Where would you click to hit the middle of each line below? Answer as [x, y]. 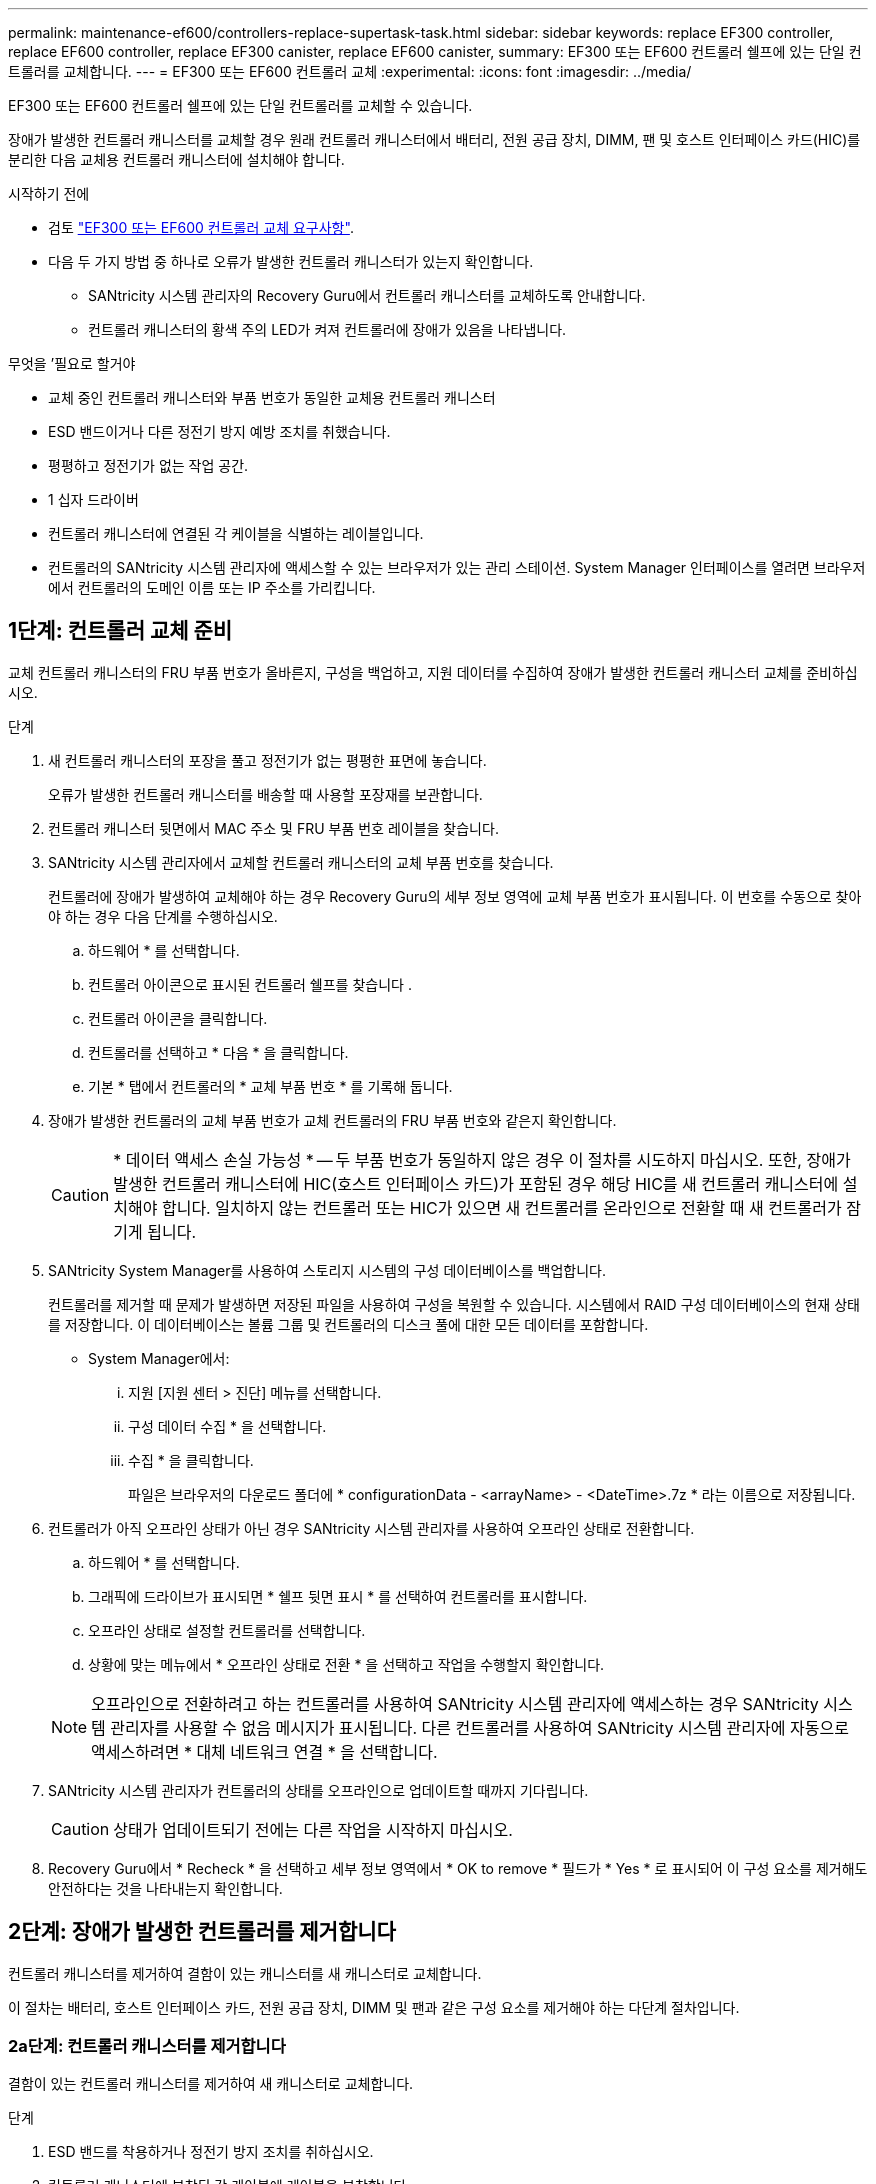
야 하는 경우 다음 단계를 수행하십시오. [163, 916]
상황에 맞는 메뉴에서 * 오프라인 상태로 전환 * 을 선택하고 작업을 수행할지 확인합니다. [346, 1664]
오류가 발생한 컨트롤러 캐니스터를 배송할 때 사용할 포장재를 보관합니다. [265, 794]
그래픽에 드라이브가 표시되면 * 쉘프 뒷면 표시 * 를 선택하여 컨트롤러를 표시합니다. [338, 1596]
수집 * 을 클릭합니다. [191, 1460]
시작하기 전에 [49, 193]
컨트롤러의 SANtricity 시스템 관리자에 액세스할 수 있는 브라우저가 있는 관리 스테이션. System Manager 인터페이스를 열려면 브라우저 [457, 567]
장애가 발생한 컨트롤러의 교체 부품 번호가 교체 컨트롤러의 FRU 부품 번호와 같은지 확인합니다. [332, 1120]
